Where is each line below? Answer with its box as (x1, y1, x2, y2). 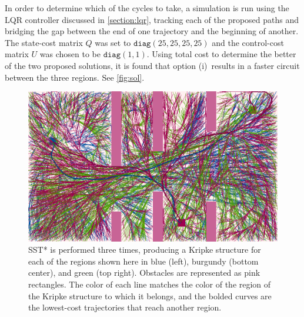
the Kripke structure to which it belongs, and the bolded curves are (28, 289, 272, 302)
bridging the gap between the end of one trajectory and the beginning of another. (5, 25, 299, 37)
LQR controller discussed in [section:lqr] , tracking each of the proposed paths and (5, 13, 299, 25)
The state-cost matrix (5, 36, 83, 48)
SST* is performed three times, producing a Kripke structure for (28, 243, 261, 256)
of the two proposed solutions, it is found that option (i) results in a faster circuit (5, 59, 300, 71)
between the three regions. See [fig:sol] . (5, 71, 145, 83)
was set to (95, 36, 131, 48)
